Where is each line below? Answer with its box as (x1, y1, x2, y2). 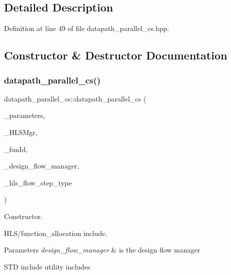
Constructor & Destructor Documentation (4, 47, 227, 63)
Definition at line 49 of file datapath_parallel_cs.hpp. (4, 23, 169, 33)
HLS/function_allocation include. (4, 227, 107, 238)
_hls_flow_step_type (4, 177, 72, 187)
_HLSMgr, (4, 126, 37, 137)
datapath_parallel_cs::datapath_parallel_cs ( (4, 93, 146, 103)
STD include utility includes (4, 261, 90, 271)
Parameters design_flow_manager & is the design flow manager (4, 244, 200, 255)
